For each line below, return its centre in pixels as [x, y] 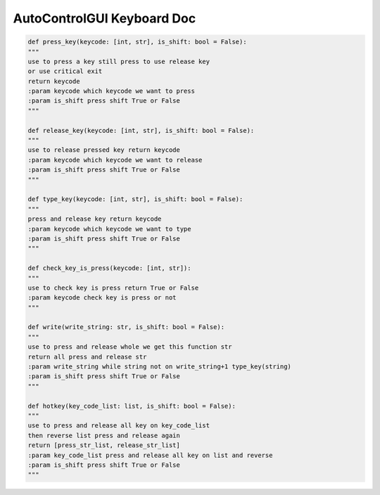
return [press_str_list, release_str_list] [104, 445]
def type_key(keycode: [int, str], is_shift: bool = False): [135, 199]
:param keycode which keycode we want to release [115, 160]
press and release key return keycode [95, 219]
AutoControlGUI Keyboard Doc [104, 18]
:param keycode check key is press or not [102, 298]
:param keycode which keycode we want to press [111, 91]
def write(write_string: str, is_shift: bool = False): [126, 327]
